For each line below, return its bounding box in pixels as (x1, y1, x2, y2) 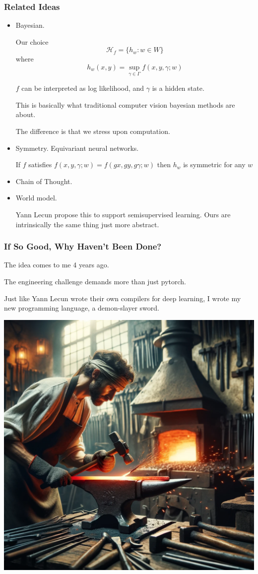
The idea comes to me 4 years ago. (4, 259, 109, 270)
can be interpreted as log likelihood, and (21, 83, 144, 93)
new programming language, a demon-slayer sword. (4, 303, 159, 313)
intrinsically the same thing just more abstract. (15, 219, 159, 229)
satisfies (28, 159, 52, 170)
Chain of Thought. (15, 176, 72, 186)
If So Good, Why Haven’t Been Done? (4, 240, 162, 253)
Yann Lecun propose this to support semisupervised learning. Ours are (15, 209, 231, 219)
